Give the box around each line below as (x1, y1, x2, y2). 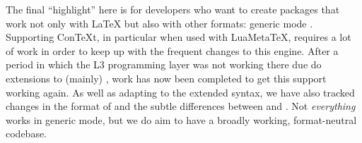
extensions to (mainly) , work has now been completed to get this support (6, 70, 327, 85)
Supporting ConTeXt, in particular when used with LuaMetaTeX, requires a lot (6, 30, 351, 44)
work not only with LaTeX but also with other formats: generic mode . (6, 15, 313, 30)
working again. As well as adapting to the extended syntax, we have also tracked (6, 85, 355, 99)
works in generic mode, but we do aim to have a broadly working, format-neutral (6, 112, 357, 127)
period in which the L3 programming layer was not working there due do (6, 57, 322, 72)
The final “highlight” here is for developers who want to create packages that (6, 2, 340, 16)
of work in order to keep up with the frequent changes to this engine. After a (6, 43, 339, 58)
